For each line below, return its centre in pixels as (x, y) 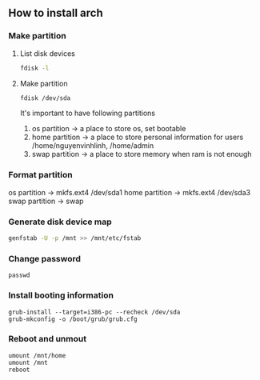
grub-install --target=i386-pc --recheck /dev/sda (94, 312)
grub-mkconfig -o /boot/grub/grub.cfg (73, 319)
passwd (19, 275)
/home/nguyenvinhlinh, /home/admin (93, 146)
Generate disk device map (60, 222)
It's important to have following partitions (88, 113)
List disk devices (48, 53)
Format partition (41, 175)
